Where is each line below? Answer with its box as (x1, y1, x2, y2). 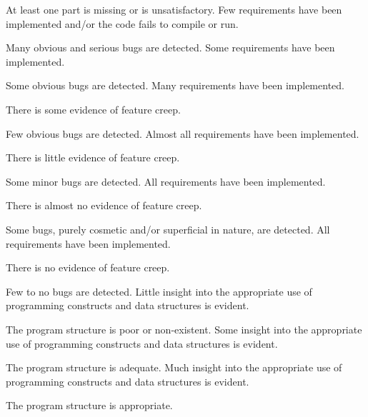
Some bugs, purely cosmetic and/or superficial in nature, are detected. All (6, 221, 330, 236)
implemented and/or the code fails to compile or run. (6, 16, 239, 31)
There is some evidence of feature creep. (6, 101, 181, 116)
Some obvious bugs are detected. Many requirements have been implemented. (6, 78, 344, 93)
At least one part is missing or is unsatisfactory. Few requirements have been (6, 2, 342, 16)
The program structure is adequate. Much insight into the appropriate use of (6, 360, 342, 375)
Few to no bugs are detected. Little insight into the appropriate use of (6, 283, 312, 298)
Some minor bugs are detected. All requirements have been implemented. (6, 174, 326, 189)
